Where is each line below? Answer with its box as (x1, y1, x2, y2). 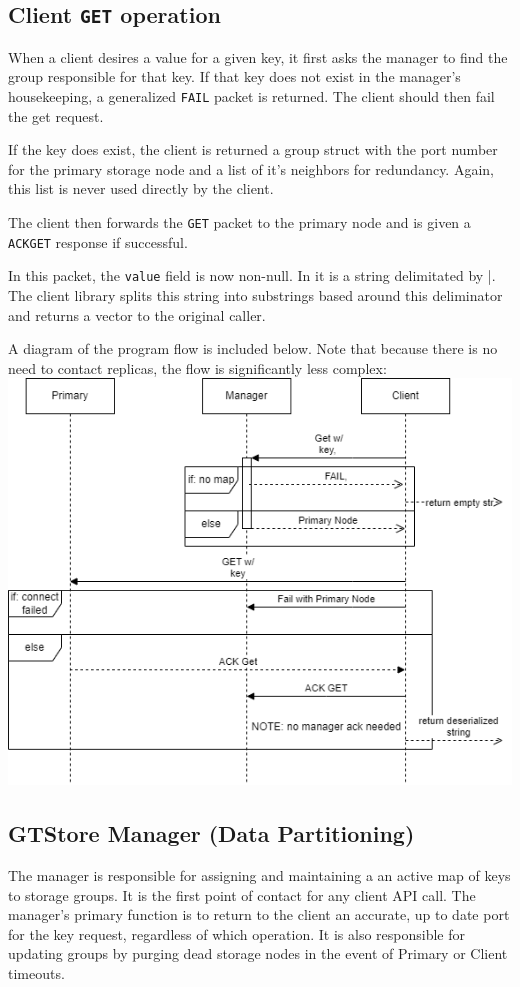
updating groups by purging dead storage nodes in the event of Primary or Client (8, 943, 508, 964)
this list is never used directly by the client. (8, 178, 274, 199)
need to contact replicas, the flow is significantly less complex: (8, 357, 387, 378)
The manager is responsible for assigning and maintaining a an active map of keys (8, 865, 511, 886)
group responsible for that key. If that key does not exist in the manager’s (8, 66, 461, 87)
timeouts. (8, 963, 65, 984)
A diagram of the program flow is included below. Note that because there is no (8, 338, 498, 359)
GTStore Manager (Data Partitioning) (8, 818, 415, 849)
